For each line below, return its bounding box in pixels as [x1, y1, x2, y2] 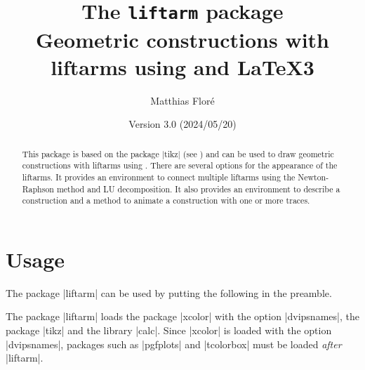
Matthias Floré [150, 93, 215, 107]
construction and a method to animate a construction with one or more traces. [22, 194, 310, 206]
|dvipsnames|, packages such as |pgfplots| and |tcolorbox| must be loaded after [6, 336, 342, 351]
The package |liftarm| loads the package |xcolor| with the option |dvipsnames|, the [6, 309, 359, 324]
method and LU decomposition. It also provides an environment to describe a [56, 183, 340, 194]
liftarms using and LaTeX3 [51, 52, 314, 81]
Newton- [298, 171, 329, 183]
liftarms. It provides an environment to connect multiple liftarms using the [22, 171, 296, 183]
